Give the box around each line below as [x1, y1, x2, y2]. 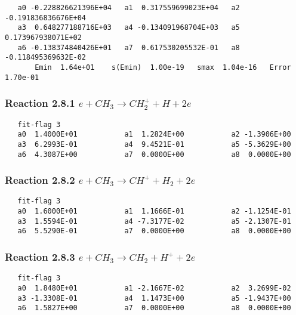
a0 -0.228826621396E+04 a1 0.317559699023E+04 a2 [17, 4, 240, 12]
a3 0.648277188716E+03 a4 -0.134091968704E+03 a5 [17, 23, 240, 32]
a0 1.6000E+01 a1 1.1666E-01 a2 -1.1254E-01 [17, 207, 291, 216]
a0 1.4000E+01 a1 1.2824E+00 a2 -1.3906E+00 [17, 130, 291, 139]
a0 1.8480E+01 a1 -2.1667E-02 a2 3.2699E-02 [17, 283, 291, 292]
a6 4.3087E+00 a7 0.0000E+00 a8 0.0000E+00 [17, 150, 291, 159]
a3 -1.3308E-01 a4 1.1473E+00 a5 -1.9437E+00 [17, 294, 291, 302]
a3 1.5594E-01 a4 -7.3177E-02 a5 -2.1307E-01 [17, 217, 291, 226]
